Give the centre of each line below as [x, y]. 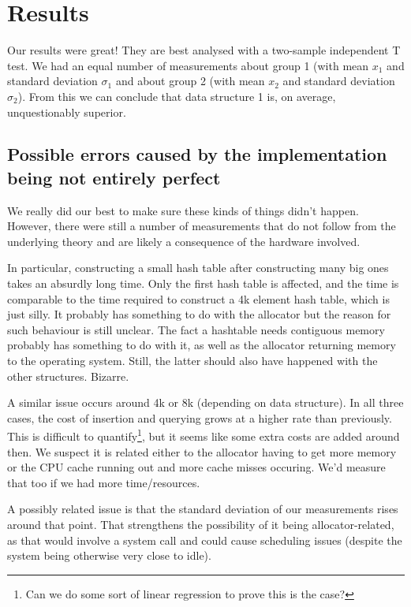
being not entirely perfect [114, 177]
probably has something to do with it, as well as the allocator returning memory [202, 345]
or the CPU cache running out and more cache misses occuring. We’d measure [196, 467]
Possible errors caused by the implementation [197, 154]
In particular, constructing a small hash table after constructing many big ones [198, 268]
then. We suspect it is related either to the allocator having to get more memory [202, 451]
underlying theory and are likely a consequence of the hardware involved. [184, 241]
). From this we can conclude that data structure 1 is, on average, [177, 96]
